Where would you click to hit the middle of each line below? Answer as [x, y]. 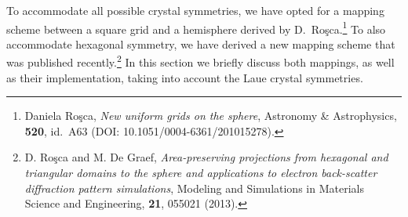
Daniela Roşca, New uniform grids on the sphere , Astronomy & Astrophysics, [211, 116]
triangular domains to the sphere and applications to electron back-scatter [201, 173]
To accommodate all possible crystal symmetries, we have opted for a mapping [195, 10]
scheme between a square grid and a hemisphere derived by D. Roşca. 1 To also [196, 27]
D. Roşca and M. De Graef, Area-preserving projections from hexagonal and [206, 157]
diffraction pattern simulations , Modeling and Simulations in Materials [194, 188]
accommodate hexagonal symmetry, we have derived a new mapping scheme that [201, 43]
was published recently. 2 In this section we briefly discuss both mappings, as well [200, 61]
